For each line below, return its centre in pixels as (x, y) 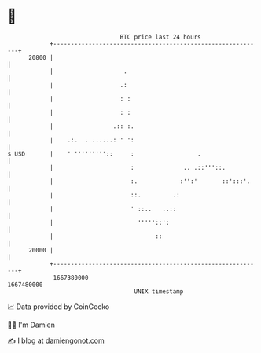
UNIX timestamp (159, 291)
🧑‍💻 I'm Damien (31, 325)
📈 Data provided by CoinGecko (59, 307)
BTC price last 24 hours (160, 37)
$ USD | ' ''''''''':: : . (104, 154)
